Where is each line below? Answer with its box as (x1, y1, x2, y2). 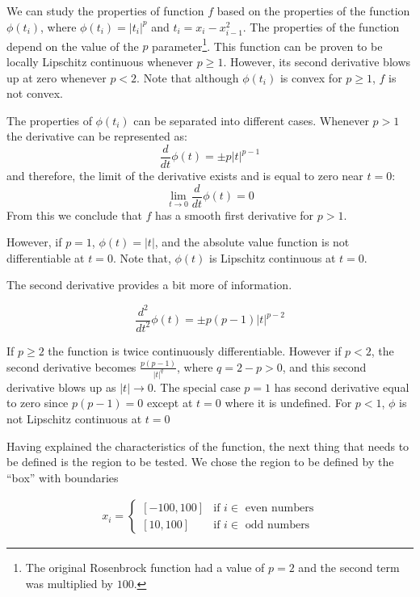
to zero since (6, 394, 69, 411)
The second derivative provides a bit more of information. (6, 276, 292, 293)
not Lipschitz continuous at (6, 410, 142, 427)
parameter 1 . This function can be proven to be (152, 35, 383, 54)
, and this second (282, 358, 367, 375)
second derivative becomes (6, 358, 136, 375)
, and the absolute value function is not (154, 233, 350, 250)
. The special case (153, 378, 241, 395)
